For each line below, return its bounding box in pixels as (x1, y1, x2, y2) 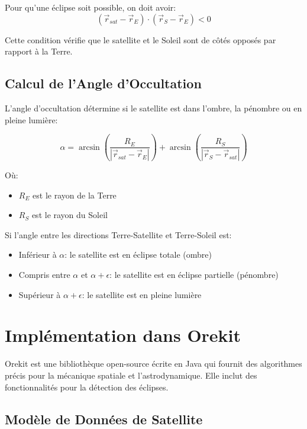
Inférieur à (18, 248, 57, 261)
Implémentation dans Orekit (5, 323, 241, 347)
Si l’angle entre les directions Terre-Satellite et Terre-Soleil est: (5, 228, 232, 241)
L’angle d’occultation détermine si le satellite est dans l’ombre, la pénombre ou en (5, 101, 302, 114)
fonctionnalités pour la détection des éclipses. (5, 380, 169, 393)
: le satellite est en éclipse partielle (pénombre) (109, 268, 279, 281)
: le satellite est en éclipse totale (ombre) (64, 248, 212, 261)
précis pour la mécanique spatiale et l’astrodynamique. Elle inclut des (5, 369, 257, 381)
